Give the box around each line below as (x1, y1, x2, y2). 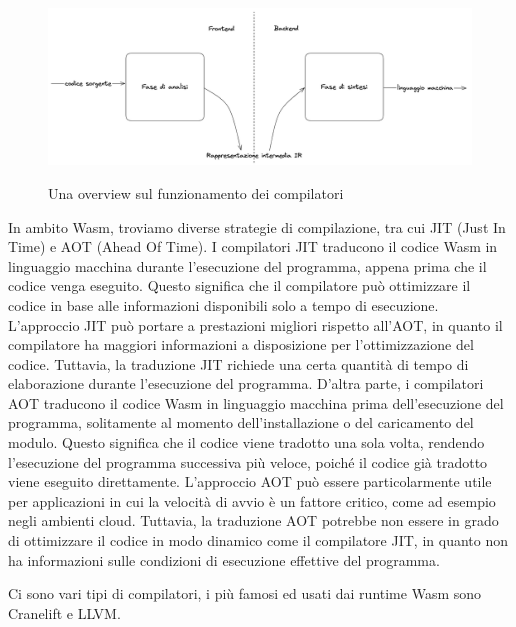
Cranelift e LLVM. (8, 602, 121, 623)
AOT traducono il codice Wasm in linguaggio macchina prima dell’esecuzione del (8, 392, 504, 413)
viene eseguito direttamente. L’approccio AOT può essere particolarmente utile (8, 471, 492, 492)
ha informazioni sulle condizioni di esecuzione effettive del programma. (8, 549, 440, 570)
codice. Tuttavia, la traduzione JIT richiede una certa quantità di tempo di (8, 353, 469, 374)
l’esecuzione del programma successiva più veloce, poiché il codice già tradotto (8, 451, 488, 472)
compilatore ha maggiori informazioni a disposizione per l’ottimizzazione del (8, 334, 474, 355)
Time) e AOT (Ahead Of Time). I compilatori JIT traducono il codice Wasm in (8, 236, 498, 257)
